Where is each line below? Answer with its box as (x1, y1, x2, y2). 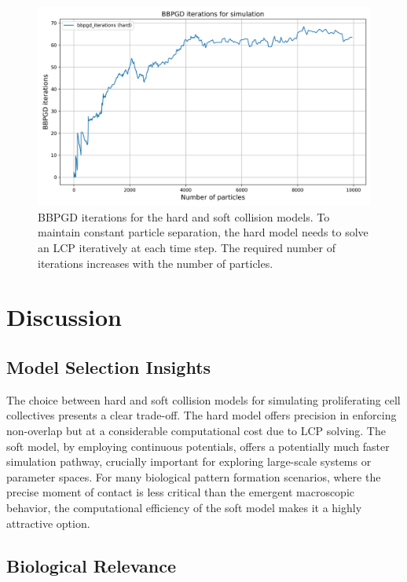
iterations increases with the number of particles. (38, 254, 273, 271)
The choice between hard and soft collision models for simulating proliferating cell (6, 391, 401, 408)
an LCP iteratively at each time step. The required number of (38, 240, 335, 256)
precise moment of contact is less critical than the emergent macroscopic (6, 484, 355, 500)
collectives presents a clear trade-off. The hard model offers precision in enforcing (6, 407, 397, 423)
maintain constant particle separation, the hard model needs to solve (38, 224, 368, 240)
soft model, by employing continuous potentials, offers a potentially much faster (6, 437, 390, 454)
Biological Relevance (6, 553, 177, 577)
